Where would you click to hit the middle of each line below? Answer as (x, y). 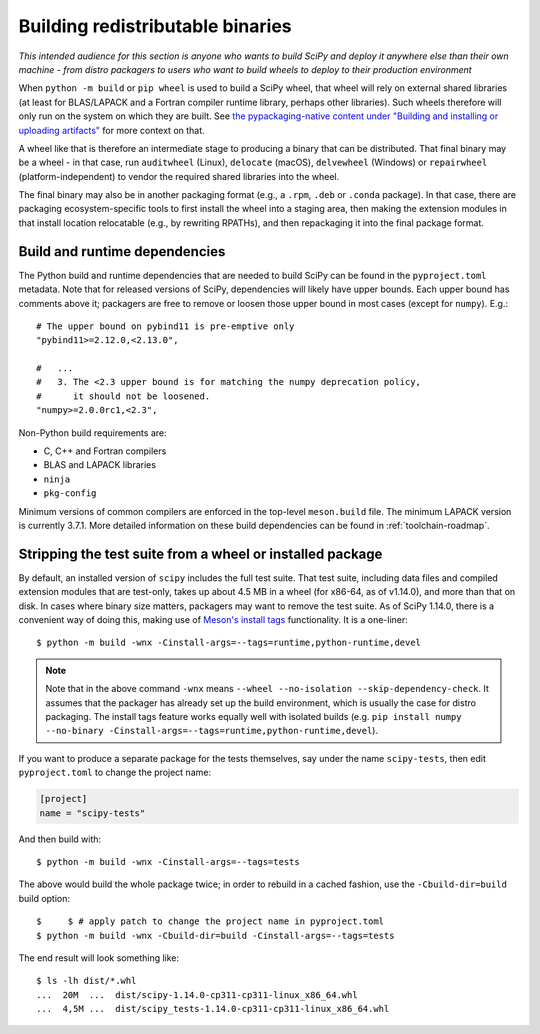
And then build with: (60, 839)
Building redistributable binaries (155, 26)
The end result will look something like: (99, 957)
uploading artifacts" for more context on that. (111, 130)
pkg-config (70, 493)
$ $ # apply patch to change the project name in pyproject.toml (210, 921)
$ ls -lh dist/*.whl (86, 981)
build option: (44, 898)
